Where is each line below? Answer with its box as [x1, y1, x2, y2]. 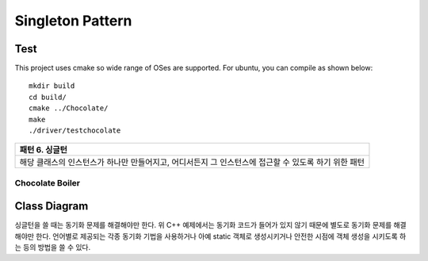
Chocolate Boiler [14, 177, 81, 188]
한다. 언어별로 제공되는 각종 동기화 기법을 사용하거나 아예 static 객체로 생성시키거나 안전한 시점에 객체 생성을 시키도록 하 [36, 231, 407, 241]
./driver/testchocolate [29, 126, 121, 135]
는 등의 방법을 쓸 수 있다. [14, 243, 91, 252]
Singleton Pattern [14, 12, 132, 29]
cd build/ [29, 92, 67, 102]
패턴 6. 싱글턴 [19, 144, 67, 155]
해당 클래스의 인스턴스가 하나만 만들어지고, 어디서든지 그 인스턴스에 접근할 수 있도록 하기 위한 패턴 [19, 157, 365, 168]
